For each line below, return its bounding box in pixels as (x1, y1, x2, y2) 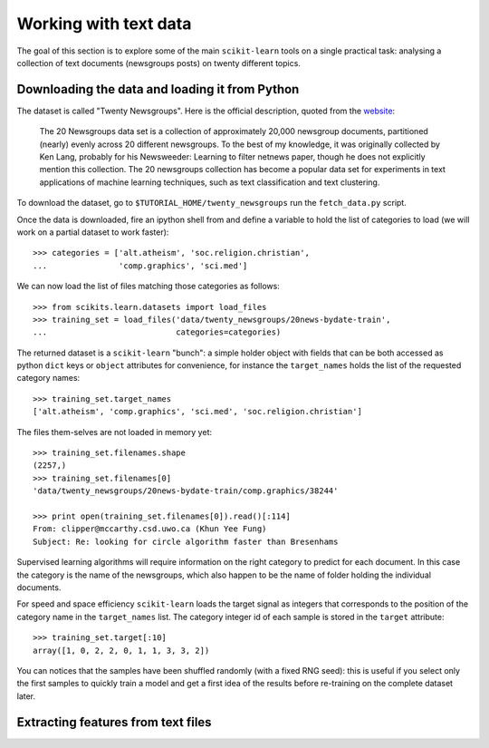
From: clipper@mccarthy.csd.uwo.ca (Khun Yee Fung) (33, 524, 267, 534)
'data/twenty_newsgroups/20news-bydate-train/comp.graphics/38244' (33, 486, 339, 496)
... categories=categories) (33, 327, 282, 337)
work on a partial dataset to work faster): (16, 227, 169, 238)
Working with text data (16, 14, 192, 34)
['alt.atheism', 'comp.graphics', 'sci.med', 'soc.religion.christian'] (33, 406, 362, 417)
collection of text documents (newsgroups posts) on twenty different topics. (16, 57, 301, 68)
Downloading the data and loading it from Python (16, 82, 300, 97)
